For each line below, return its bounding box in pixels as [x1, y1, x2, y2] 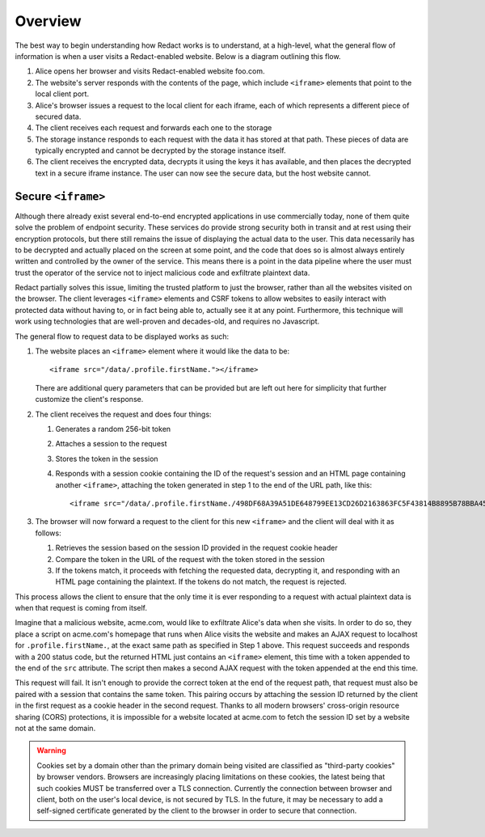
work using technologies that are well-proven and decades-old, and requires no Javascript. [15, 316, 320, 327]
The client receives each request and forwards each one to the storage [35, 123, 272, 133]
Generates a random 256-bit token [55, 425, 171, 433]
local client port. [35, 89, 89, 99]
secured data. [35, 112, 82, 121]
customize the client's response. [35, 395, 144, 404]
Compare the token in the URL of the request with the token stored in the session [55, 554, 325, 564]
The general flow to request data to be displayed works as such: [15, 332, 230, 341]
